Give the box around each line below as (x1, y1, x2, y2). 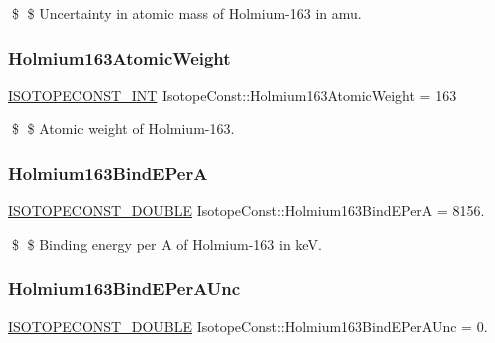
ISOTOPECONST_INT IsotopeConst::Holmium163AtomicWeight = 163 (8, 84, 457, 105)
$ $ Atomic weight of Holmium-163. (11, 118, 235, 139)
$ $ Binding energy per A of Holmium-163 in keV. (11, 233, 322, 254)
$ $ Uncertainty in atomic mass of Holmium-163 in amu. (11, 3, 362, 23)
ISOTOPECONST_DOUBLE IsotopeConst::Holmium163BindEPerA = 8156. (8, 200, 485, 221)
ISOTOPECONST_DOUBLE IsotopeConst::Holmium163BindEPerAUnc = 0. (8, 315, 488, 336)
